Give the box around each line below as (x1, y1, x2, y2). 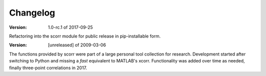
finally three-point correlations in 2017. (9, 65, 87, 71)
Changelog (9, 7, 55, 18)
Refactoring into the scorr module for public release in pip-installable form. (9, 33, 161, 39)
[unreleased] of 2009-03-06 (48, 42, 106, 48)
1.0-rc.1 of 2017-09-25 (48, 24, 93, 30)
